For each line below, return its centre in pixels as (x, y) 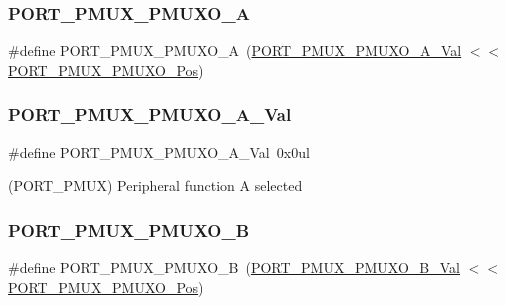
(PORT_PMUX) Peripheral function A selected (155, 185)
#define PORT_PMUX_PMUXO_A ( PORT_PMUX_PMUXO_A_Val (235, 50)
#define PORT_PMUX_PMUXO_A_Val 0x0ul (159, 151)
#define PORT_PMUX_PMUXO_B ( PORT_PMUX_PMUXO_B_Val (234, 267)
